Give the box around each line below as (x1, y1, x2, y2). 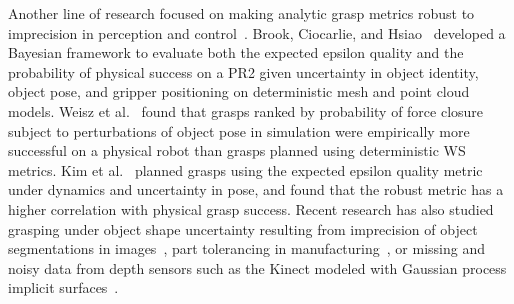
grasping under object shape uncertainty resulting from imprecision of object (8, 218, 478, 239)
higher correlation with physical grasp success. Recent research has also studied (8, 198, 494, 219)
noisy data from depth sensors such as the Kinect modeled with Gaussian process (8, 257, 507, 278)
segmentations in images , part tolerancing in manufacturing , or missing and (8, 238, 485, 259)
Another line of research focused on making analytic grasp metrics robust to (8, 3, 475, 23)
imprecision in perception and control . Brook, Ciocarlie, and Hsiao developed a (8, 22, 506, 43)
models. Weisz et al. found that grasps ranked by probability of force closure (8, 100, 484, 121)
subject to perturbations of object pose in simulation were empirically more (8, 120, 470, 141)
